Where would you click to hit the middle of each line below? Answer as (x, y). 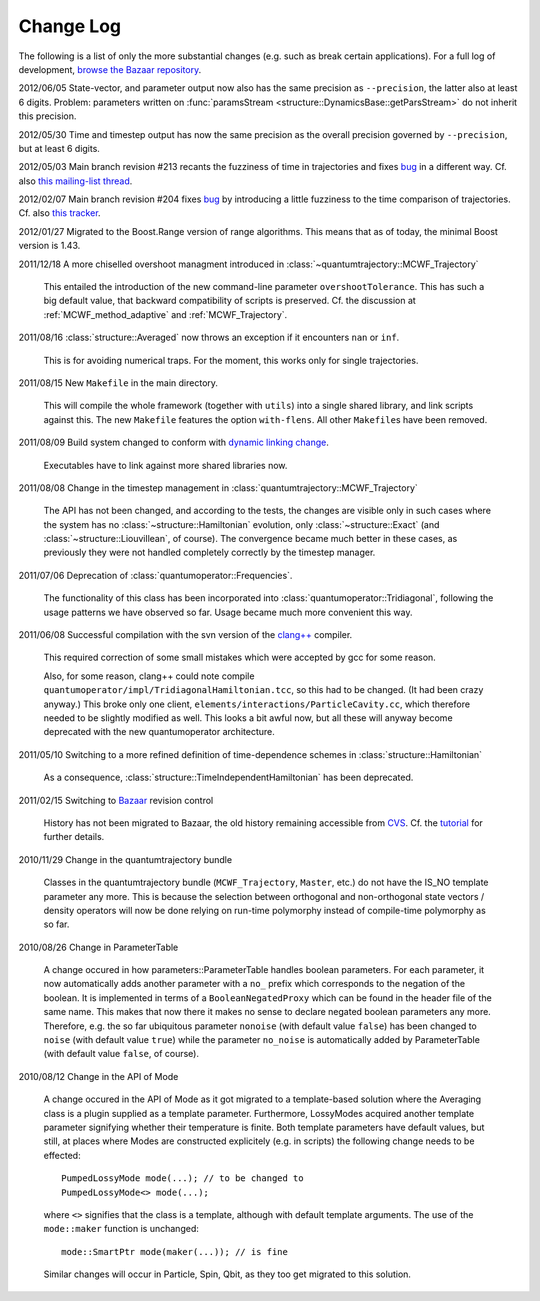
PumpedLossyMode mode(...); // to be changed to (182, 1178)
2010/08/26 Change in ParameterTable (98, 947)
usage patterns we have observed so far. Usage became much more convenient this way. (228, 612)
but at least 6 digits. (59, 148)
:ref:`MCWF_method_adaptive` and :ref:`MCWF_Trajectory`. (165, 314)
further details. (74, 837)
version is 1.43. (49, 246)
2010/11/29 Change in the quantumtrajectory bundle (125, 859)
